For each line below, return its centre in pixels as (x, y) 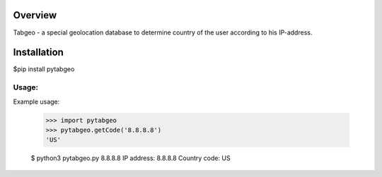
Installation (38, 53)
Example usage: (36, 102)
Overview (35, 15)
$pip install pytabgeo (44, 69)
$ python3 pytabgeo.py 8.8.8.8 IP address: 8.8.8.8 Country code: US (131, 158)
